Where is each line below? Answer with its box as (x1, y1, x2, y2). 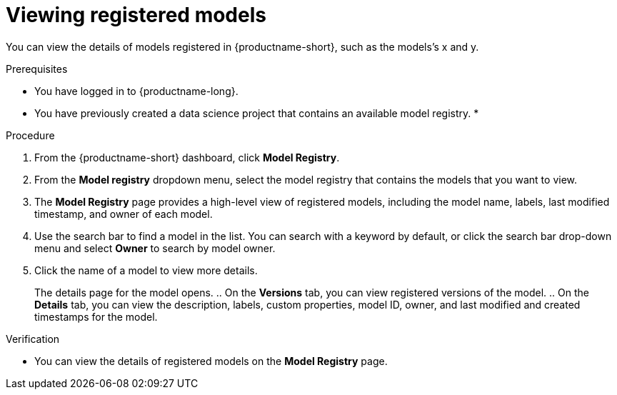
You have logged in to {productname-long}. (34, 84, 239, 97)
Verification (6, 332, 60, 345)
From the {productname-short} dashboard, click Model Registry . (34, 151, 340, 164)
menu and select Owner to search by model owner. (34, 241, 276, 254)
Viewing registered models (6, 3, 266, 27)
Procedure (6, 129, 55, 141)
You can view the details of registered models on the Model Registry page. (34, 354, 388, 367)
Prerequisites (6, 62, 68, 75)
